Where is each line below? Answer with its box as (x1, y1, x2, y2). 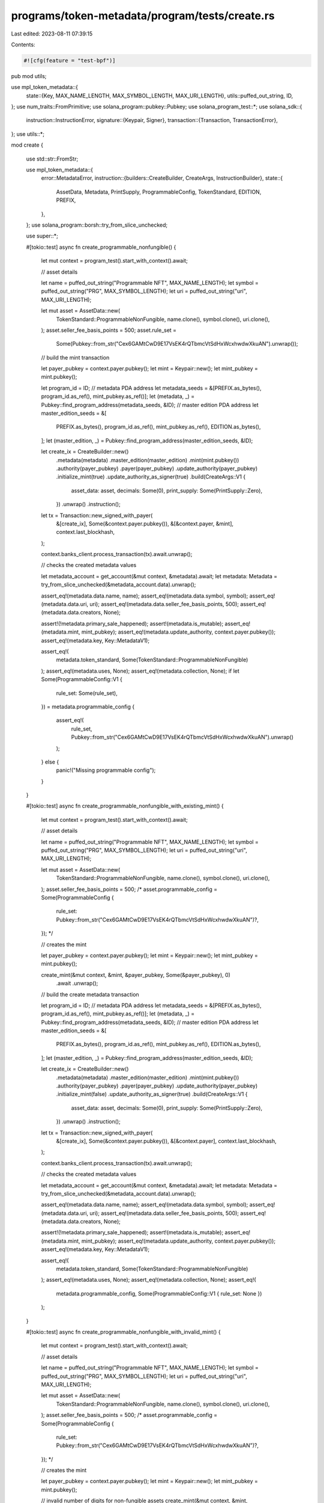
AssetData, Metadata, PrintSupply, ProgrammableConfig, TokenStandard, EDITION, (56, 188, 262, 195)
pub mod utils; (11, 72, 47, 79)
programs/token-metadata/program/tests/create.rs (11, 9, 275, 22)
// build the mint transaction (41, 354, 110, 361)
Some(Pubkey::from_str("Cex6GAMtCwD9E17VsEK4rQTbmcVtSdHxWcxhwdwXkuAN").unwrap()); (56, 340, 298, 347)
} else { (41, 758, 59, 765)
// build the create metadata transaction (41, 991, 139, 998)
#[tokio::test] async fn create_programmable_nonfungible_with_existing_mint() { (26, 803, 224, 810)
